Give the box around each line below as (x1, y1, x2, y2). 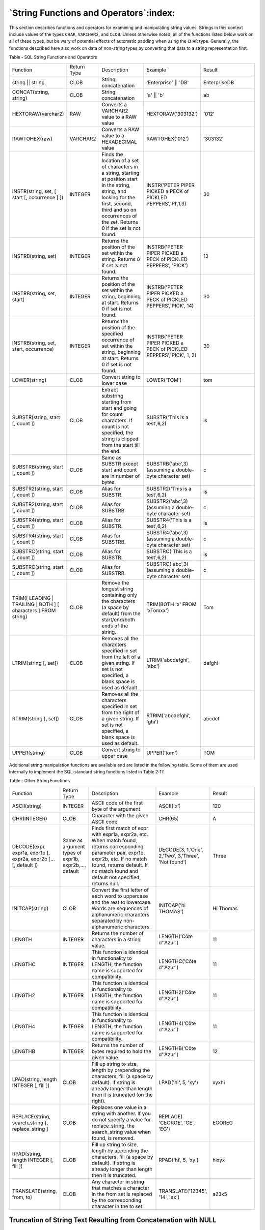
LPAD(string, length (12, 1076, 57, 1082)
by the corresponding (91, 1197, 142, 1203)
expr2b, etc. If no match (91, 855, 147, 862)
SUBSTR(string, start (12, 414, 60, 421)
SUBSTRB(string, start (12, 463, 63, 470)
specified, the (101, 429, 133, 436)
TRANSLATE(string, (12, 1187, 57, 1194)
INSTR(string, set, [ (12, 187, 56, 194)
